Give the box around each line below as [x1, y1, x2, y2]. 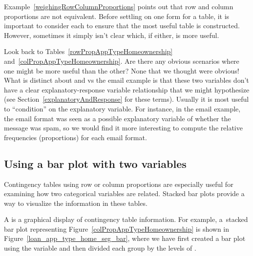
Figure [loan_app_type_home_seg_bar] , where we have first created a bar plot [4, 233, 246, 243]
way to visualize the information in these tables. [4, 198, 148, 208]
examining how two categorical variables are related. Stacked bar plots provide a [4, 188, 245, 199]
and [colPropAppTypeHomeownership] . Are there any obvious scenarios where [4, 55, 239, 66]
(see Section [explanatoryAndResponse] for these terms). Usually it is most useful [4, 94, 249, 104]
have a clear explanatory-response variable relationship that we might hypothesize [4, 84, 250, 94]
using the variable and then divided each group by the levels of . [4, 243, 196, 253]
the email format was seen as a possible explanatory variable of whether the [4, 113, 231, 123]
